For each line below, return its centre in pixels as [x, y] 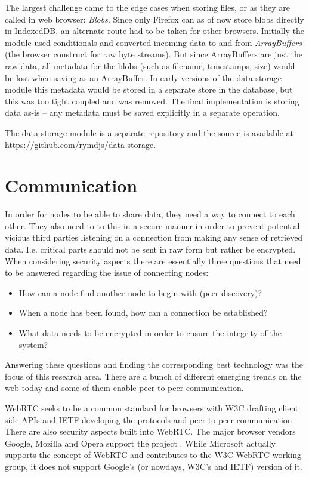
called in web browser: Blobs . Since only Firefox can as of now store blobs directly [154, 19]
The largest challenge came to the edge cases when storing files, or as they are [148, 7]
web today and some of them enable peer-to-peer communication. [124, 388]
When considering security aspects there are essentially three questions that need [153, 261]
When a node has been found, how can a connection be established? [143, 313]
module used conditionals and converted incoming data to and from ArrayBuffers [153, 42]
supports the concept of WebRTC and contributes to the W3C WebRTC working [153, 455]
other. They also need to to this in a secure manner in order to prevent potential [152, 225]
